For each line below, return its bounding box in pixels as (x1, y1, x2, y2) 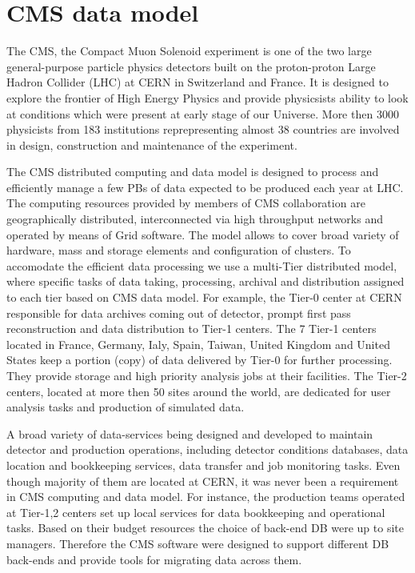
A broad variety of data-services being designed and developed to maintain (6, 425, 373, 442)
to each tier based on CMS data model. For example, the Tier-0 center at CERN (6, 289, 402, 306)
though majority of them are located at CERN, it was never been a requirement (6, 472, 399, 489)
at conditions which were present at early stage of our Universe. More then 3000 (6, 105, 399, 122)
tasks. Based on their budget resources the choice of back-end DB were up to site (6, 519, 404, 536)
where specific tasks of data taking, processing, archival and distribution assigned (6, 273, 405, 290)
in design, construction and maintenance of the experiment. (6, 136, 297, 153)
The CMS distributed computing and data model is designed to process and (6, 163, 379, 180)
